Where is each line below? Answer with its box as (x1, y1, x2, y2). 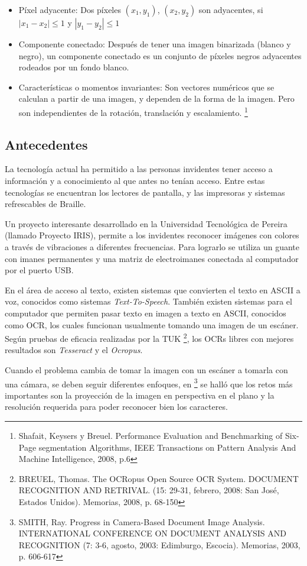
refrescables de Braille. (5, 198, 86, 210)
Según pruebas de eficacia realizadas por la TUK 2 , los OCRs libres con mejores (5, 331, 294, 344)
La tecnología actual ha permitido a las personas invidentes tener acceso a (5, 163, 273, 175)
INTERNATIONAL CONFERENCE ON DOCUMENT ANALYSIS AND (18, 527, 286, 539)
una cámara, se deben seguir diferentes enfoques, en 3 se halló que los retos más (5, 376, 293, 390)
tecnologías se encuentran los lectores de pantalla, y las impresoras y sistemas (5, 186, 285, 198)
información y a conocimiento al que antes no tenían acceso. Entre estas (5, 174, 265, 187)
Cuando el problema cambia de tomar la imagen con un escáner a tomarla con (5, 363, 288, 376)
